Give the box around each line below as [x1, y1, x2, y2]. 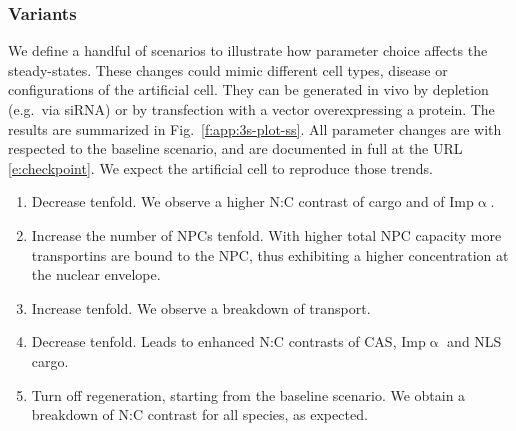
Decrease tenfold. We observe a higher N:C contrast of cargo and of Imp [31, 191, 474, 212]
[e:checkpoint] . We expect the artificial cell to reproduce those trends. [8, 157, 433, 178]
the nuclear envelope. [31, 264, 161, 285]
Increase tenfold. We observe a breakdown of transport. [31, 297, 371, 318]
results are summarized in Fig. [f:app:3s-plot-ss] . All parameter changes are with [8, 118, 502, 139]
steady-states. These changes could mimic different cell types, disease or [8, 59, 448, 80]
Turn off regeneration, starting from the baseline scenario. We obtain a [31, 384, 466, 405]
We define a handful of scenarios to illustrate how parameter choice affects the [8, 40, 488, 61]
